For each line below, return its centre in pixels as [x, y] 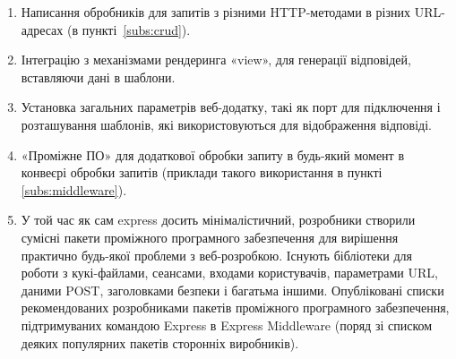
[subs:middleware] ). [74, 189]
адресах [42, 29]
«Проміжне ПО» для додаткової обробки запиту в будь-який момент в [212, 154]
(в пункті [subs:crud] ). [129, 29]
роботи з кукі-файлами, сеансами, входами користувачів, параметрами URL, [229, 273]
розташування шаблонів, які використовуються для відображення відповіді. [226, 124]
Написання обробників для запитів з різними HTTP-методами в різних [215, 12]
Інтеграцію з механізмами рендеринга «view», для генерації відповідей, [216, 60]
